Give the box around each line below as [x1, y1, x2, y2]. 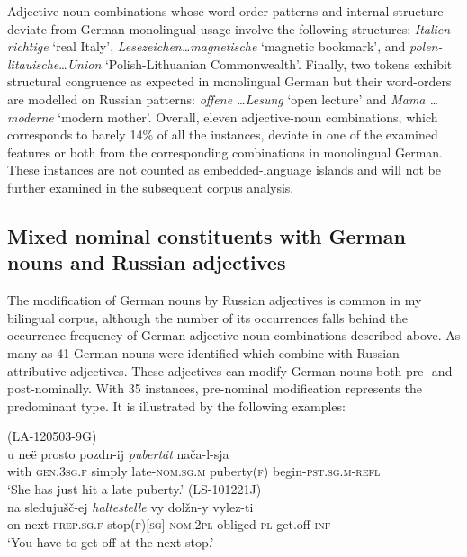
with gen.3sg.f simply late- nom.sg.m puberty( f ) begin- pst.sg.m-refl [7, 462, 381, 481]
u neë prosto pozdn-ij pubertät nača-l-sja [7, 444, 229, 463]
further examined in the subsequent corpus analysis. [7, 177, 294, 196]
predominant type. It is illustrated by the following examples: [7, 396, 346, 415]
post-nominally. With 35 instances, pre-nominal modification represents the [7, 379, 422, 398]
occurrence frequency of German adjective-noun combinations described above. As [7, 326, 461, 345]
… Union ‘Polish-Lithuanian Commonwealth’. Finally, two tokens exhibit [58, 54, 453, 73]
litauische [7, 54, 59, 73]
